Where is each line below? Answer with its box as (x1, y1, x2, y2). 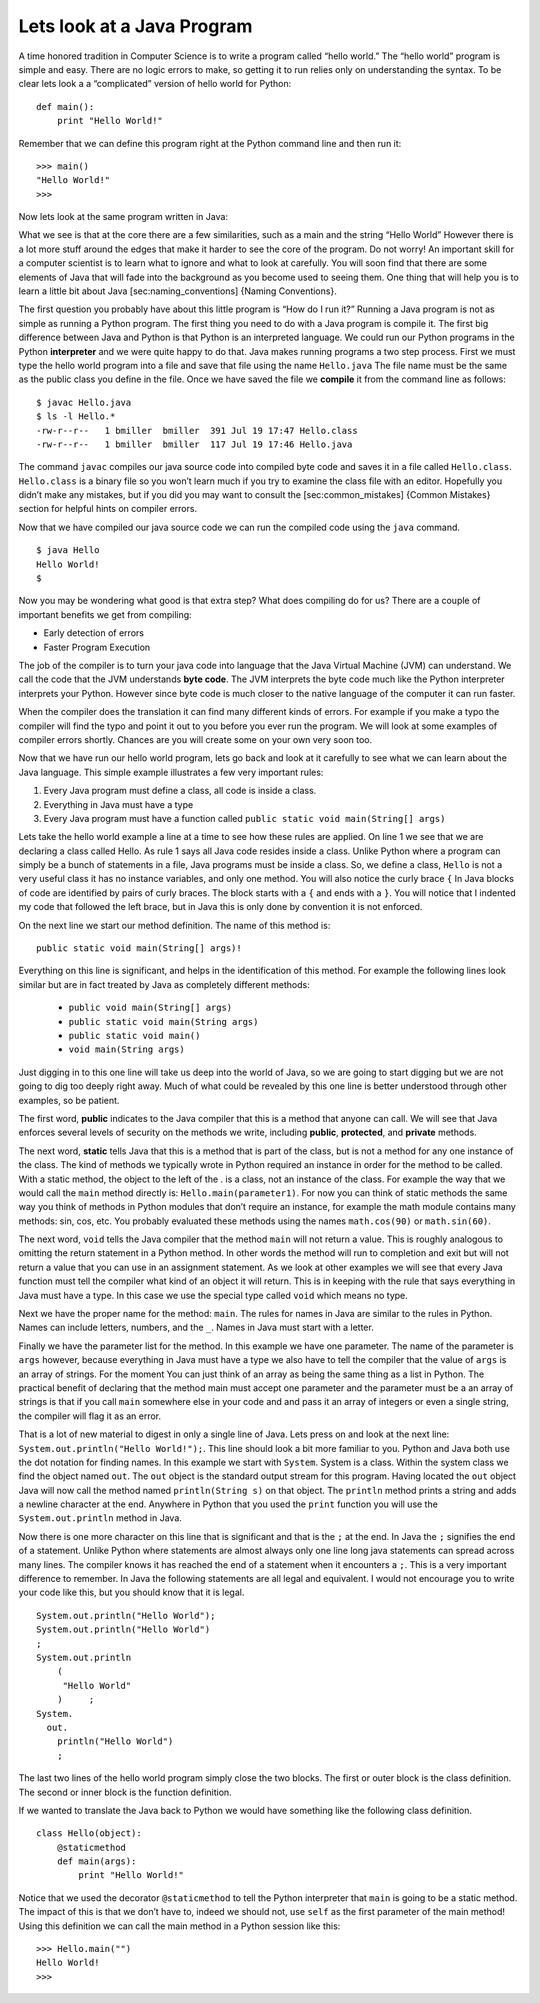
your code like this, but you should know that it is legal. (18, 1586, 245, 1599)
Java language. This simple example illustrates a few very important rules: (18, 766, 324, 778)
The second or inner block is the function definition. (18, 1786, 232, 1798)
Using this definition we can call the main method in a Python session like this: (18, 1920, 341, 1932)
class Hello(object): (36, 1828, 142, 1839)
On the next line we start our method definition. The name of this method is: (18, 919, 331, 931)
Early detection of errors (43, 627, 145, 639)
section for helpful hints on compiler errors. (18, 503, 198, 515)
